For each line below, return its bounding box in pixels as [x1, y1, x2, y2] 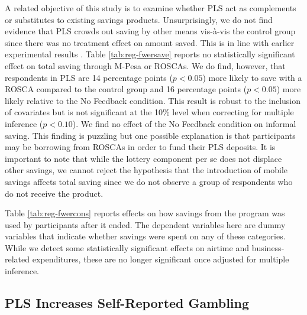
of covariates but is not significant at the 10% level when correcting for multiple [5, 106, 294, 118]
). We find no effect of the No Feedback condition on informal [72, 117, 296, 129]
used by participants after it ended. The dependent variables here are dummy [5, 218, 286, 230]
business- [251, 241, 285, 254]
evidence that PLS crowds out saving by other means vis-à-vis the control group [5, 25, 296, 37]
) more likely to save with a [202, 71, 302, 83]
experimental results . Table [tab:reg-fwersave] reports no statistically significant [5, 48, 295, 60]
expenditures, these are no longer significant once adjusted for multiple [32, 253, 289, 265]
